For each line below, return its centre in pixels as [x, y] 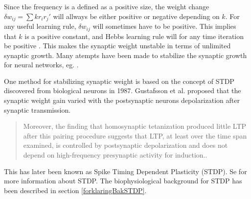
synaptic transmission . [37, 109]
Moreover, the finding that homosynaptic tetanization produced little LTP [135, 126]
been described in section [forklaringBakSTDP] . [75, 190]
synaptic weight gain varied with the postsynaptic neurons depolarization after [122, 100]
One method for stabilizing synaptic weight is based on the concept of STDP [119, 81]
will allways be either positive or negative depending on [136, 16]
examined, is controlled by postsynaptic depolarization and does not [125, 145]
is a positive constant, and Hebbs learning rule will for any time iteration [134, 36]
